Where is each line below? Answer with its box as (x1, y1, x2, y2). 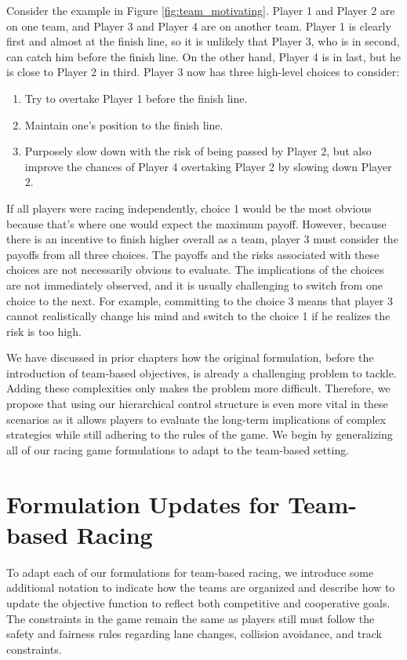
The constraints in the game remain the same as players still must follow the (6, 610, 375, 626)
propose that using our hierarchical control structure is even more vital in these (6, 396, 388, 412)
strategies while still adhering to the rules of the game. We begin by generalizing (6, 426, 393, 443)
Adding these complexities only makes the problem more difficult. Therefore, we (6, 380, 391, 396)
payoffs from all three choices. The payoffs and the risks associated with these (6, 246, 380, 262)
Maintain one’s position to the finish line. (24, 116, 223, 133)
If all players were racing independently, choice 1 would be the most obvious (6, 199, 372, 216)
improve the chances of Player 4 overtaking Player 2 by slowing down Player (24, 158, 392, 174)
